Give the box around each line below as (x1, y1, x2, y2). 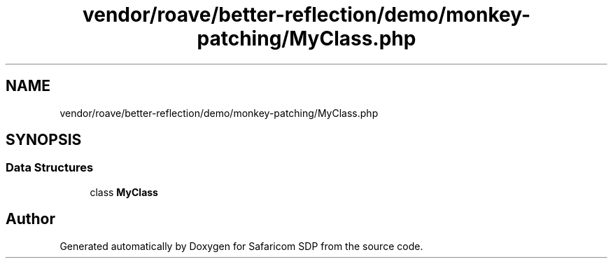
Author (6, 210, 55, 228)
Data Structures (6, 160, 94, 175)
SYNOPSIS (6, 131, 82, 149)
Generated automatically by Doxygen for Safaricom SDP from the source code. (59, 239, 423, 252)
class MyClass (90, 186, 158, 198)
